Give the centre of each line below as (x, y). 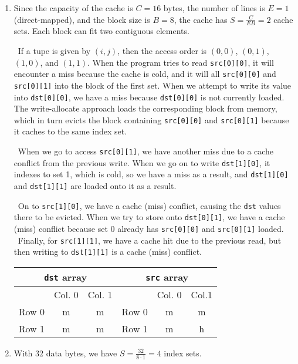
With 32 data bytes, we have (65, 353)
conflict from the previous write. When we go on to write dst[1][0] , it (142, 162)
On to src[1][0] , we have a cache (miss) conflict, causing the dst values (149, 205)
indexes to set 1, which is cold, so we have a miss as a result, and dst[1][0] (151, 174)
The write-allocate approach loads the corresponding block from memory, (145, 108)
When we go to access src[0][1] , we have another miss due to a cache (146, 151)
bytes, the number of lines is (214, 8)
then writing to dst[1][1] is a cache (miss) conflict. (108, 252)
